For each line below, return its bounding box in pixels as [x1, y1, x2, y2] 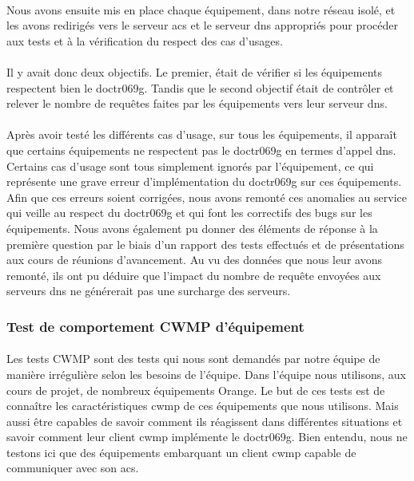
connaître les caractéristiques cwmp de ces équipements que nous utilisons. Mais [6, 397, 399, 414]
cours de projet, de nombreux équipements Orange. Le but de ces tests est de [6, 381, 385, 398]
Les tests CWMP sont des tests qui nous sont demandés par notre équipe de [6, 350, 380, 367]
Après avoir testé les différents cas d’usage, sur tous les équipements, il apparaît [6, 126, 397, 143]
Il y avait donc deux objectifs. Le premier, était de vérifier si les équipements [6, 63, 383, 80]
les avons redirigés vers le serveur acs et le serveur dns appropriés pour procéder [6, 17, 398, 34]
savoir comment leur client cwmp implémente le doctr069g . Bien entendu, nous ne [6, 428, 408, 445]
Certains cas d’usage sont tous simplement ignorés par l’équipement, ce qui [6, 157, 374, 174]
